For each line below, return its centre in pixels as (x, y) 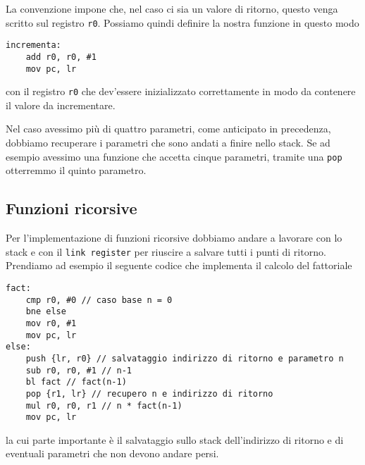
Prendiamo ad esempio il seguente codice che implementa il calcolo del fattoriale (179, 265)
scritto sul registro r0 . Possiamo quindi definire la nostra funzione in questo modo (182, 22)
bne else (46, 312)
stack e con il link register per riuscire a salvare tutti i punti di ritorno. (166, 251)
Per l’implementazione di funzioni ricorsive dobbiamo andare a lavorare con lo (174, 238)
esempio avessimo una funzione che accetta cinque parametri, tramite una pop (174, 156)
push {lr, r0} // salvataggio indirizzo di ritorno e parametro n (185, 358)
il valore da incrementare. (61, 105)
